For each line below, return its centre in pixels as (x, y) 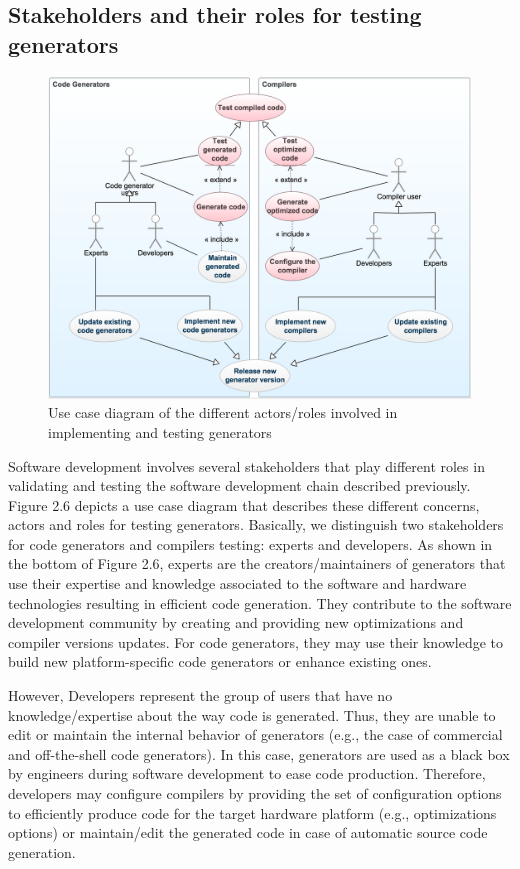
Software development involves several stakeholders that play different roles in (246, 465)
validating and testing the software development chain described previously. (239, 485)
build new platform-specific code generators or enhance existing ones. (220, 661)
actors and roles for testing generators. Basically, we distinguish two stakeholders (256, 524)
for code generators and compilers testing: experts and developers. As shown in (250, 543)
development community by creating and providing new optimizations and (236, 622)
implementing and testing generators (160, 431)
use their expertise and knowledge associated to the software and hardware (237, 583)
